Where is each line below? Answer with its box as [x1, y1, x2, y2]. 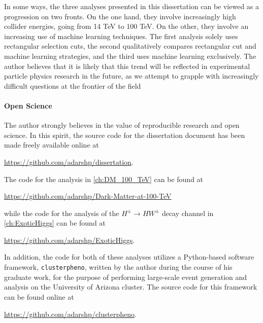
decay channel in [161, 207, 214, 218]
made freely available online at [4, 139, 99, 150]
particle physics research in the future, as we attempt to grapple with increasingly [4, 70, 259, 81]
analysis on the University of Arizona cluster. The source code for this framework [4, 281, 257, 292]
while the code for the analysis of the [4, 207, 119, 218]
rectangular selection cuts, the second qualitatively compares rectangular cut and [4, 41, 256, 51]
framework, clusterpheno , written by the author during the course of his [4, 262, 233, 272]
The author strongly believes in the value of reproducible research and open [4, 120, 240, 130]
